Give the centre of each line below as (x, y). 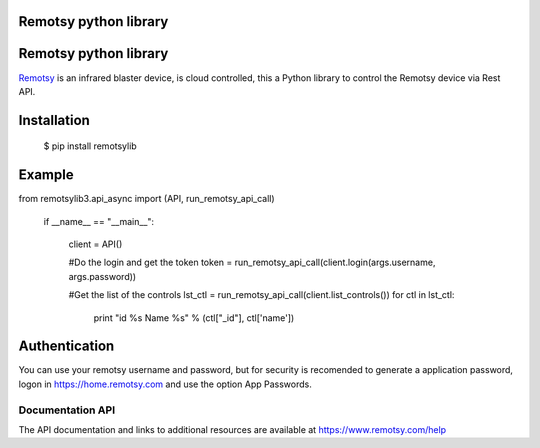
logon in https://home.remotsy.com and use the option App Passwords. (165, 384)
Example (46, 175)
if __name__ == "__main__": (99, 221)
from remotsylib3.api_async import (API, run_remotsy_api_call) (146, 199)
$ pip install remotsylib (90, 146)
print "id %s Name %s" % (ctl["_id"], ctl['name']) (194, 317)
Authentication (66, 346)
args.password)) (102, 276)
